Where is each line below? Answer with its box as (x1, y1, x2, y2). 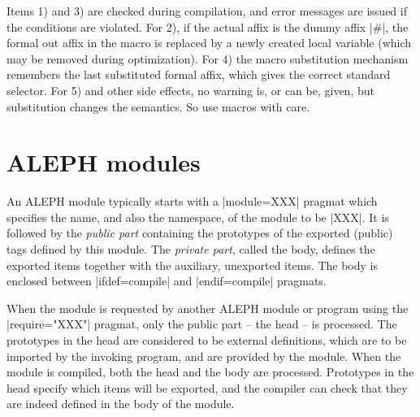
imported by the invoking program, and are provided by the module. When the (6, 347, 401, 364)
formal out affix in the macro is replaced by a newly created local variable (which (6, 34, 412, 51)
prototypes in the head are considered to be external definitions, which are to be (6, 332, 407, 349)
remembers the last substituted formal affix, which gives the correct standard (6, 66, 391, 83)
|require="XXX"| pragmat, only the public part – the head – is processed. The (6, 315, 397, 332)
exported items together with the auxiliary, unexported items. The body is (6, 256, 378, 273)
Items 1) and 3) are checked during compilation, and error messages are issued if (6, 2, 407, 19)
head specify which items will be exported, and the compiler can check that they (6, 379, 408, 396)
